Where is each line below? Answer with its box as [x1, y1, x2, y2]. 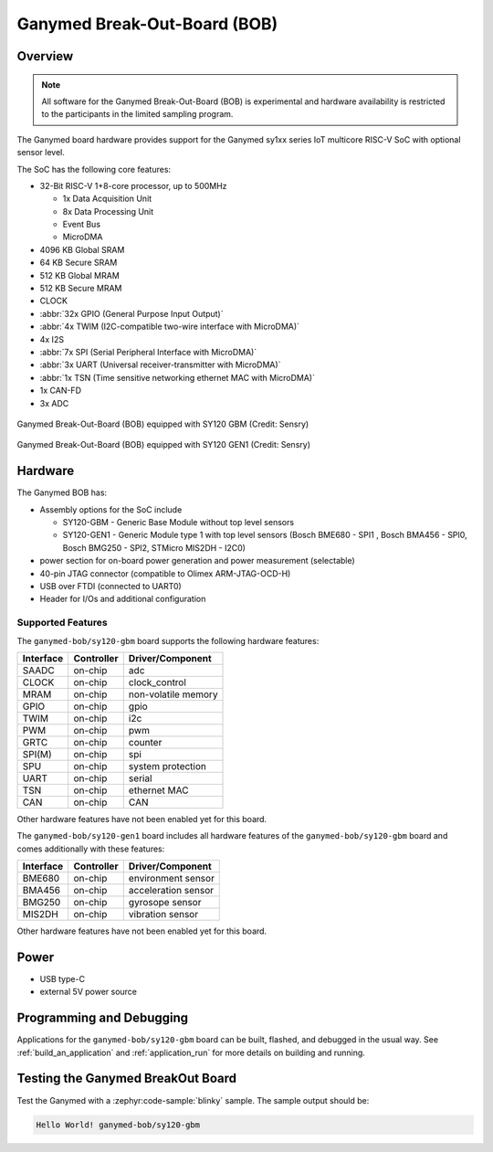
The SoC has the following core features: [16, 164, 172, 174]
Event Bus [62, 219, 100, 230]
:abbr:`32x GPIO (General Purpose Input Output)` [39, 308, 224, 319]
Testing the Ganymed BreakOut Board [16, 1071, 237, 1086]
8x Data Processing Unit [62, 206, 154, 217]
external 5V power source [39, 987, 137, 998]
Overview [16, 48, 74, 64]
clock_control [128, 676, 187, 689]
